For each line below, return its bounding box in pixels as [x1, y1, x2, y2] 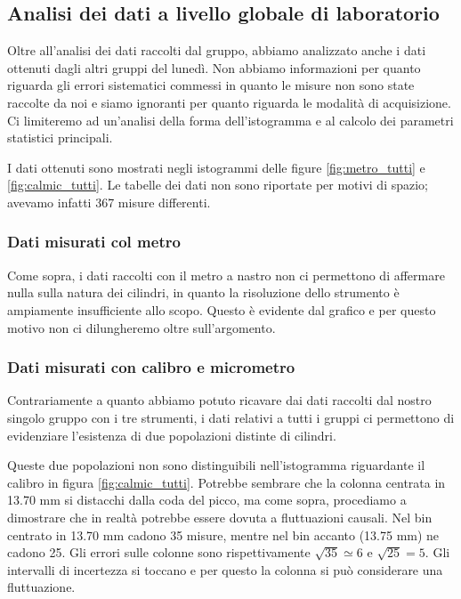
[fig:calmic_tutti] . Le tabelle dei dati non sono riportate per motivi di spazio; [7, 175, 429, 194]
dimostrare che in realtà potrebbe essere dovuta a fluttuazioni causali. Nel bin [7, 507, 433, 526]
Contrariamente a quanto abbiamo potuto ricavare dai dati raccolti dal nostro [7, 391, 432, 409]
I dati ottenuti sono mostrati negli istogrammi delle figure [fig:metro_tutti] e [7, 158, 425, 176]
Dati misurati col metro [7, 231, 181, 253]
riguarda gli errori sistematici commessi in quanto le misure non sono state [7, 76, 415, 94]
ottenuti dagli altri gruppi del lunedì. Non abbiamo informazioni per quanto [7, 58, 421, 77]
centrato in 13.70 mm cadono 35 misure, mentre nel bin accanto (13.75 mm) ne [7, 525, 440, 544]
